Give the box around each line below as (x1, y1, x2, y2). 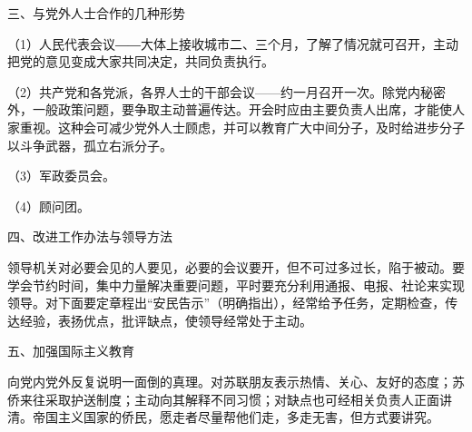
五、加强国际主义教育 (7, 341, 134, 360)
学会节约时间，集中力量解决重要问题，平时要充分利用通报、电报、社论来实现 (7, 275, 465, 294)
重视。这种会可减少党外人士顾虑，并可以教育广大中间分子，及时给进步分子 (19, 117, 465, 136)
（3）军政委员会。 (7, 166, 115, 185)
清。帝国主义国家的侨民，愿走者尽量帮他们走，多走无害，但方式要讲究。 (7, 407, 439, 427)
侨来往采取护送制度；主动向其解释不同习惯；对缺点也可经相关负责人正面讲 (7, 389, 452, 408)
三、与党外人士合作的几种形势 (7, 4, 185, 22)
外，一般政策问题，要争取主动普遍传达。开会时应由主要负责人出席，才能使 (7, 100, 452, 119)
